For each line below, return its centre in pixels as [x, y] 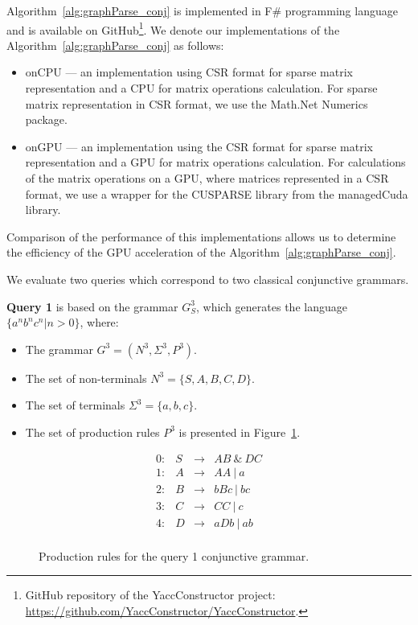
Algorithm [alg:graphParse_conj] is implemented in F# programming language [202, 10]
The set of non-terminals [86, 378]
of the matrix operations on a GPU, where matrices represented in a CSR [207, 178]
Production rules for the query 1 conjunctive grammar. [174, 555]
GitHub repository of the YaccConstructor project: [150, 595]
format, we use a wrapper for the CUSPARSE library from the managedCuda [217, 193]
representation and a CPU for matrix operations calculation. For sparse [201, 88]
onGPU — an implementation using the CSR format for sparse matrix [199, 146]
